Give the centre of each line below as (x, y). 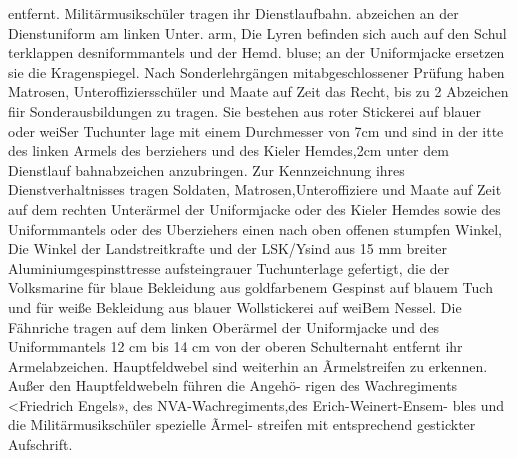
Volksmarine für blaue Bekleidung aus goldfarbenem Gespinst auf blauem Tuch (250, 287)
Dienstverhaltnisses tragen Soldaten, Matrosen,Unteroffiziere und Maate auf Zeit (255, 189)
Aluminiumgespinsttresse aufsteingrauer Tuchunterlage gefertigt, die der (229, 267)
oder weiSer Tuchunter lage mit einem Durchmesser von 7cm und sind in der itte (256, 130)
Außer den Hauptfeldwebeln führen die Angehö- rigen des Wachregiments (233, 385)
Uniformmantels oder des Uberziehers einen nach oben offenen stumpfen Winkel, (255, 228)
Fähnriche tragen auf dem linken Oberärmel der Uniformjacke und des (224, 326)
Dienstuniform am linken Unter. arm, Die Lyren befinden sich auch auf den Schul (257, 32)
